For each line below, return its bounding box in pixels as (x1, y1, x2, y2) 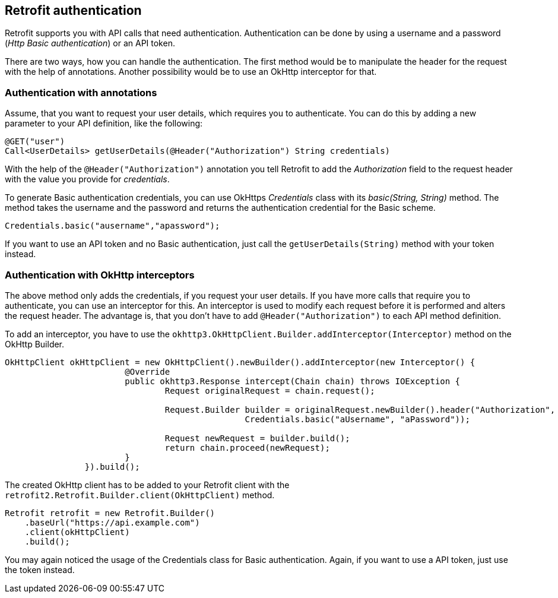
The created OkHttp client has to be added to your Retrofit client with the (5, 479, 290, 490)
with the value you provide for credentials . (5, 174, 170, 185)
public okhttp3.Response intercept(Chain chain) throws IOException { (125, 376, 461, 386)
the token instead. (5, 564, 75, 575)
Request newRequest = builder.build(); (164, 433, 350, 443)
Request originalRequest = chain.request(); (164, 385, 375, 395)
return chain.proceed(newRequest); (164, 442, 330, 453)
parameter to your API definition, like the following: (5, 118, 203, 129)
